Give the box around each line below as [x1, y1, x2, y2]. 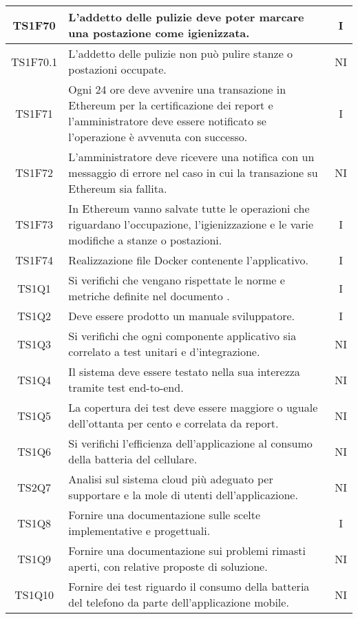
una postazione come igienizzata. [68, 25, 250, 41]
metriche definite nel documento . [68, 288, 230, 304]
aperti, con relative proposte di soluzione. [68, 558, 268, 574]
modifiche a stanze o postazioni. [68, 232, 222, 248]
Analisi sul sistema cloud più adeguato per [68, 471, 273, 487]
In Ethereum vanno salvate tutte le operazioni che [68, 200, 310, 216]
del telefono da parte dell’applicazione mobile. [68, 594, 289, 610]
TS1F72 [15, 165, 54, 180]
